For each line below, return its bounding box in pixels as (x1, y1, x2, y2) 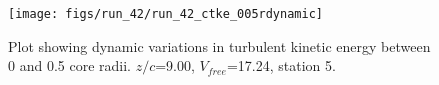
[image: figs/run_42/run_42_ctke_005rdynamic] (8, 7, 323, 21)
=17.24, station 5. (226, 55, 336, 76)
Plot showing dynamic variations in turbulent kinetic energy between (8, 35, 431, 56)
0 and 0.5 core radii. (8, 55, 131, 76)
